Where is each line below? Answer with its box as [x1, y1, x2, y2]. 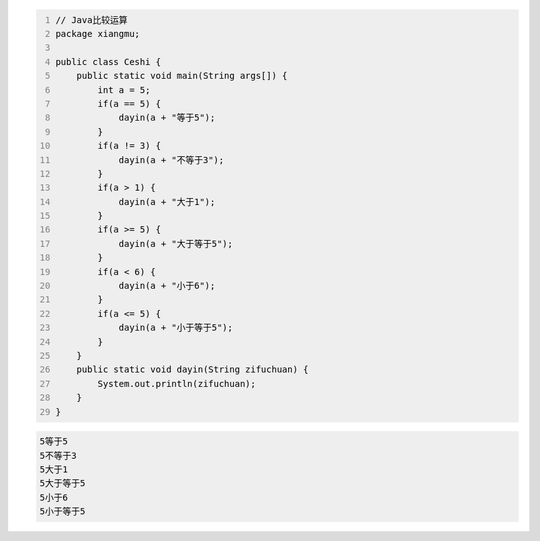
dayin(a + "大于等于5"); [118, 238, 234, 249]
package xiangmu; [55, 28, 140, 39]
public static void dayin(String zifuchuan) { [76, 364, 309, 375]
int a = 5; [97, 84, 151, 95]
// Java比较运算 [55, 14, 128, 25]
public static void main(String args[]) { [76, 70, 288, 82]
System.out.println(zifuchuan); [97, 378, 257, 389]
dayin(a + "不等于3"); [118, 154, 225, 165]
